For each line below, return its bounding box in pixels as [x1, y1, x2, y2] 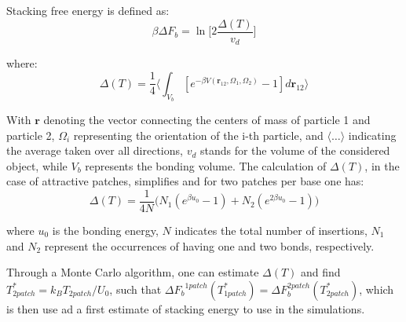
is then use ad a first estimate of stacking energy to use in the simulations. [6, 300, 365, 317]
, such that [109, 280, 162, 297]
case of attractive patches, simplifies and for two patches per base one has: [6, 173, 364, 189]
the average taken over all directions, [6, 142, 183, 159]
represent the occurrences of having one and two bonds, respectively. [44, 237, 375, 254]
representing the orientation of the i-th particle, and [73, 126, 324, 143]
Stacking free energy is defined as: [6, 2, 170, 18]
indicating [348, 126, 397, 143]
